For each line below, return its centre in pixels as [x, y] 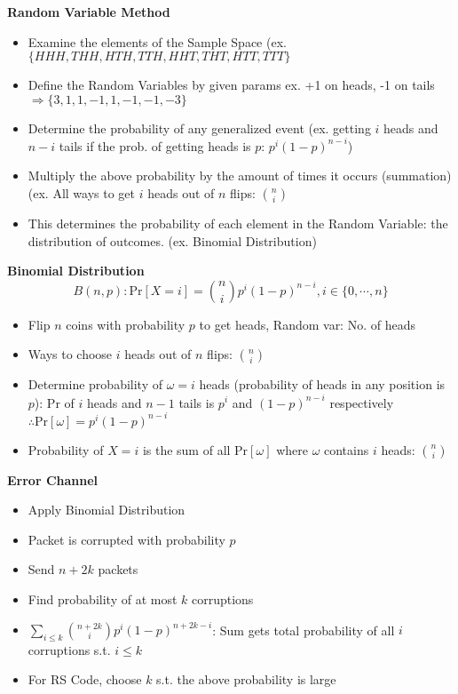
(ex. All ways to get [82, 193]
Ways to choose [70, 354]
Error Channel [53, 479]
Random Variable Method [89, 12]
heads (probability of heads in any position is [322, 384]
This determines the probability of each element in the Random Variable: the [238, 223]
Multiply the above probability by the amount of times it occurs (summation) [240, 175]
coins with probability [126, 324]
